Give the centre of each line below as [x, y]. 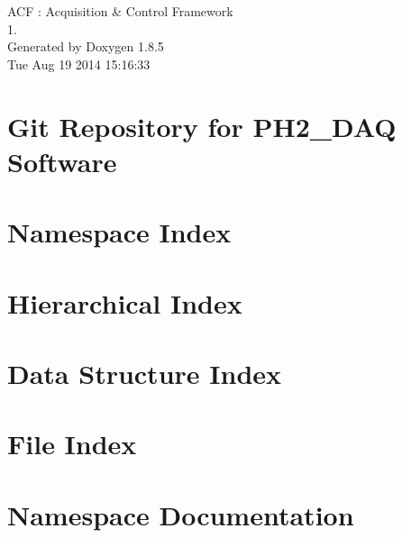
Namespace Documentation [181, 514]
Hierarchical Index [125, 302]
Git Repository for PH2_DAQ [202, 126]
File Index [72, 444]
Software [62, 161]
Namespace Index [119, 232]
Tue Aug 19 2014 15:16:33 [79, 64]
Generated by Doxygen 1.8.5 [86, 46]
